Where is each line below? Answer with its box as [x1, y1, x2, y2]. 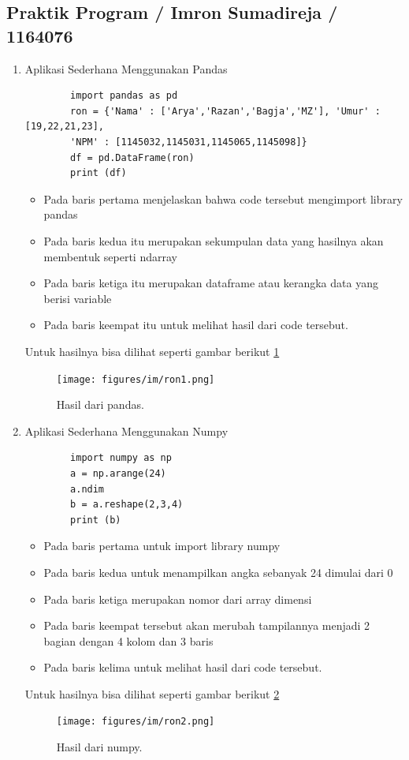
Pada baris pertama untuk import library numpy [43, 537, 281, 554]
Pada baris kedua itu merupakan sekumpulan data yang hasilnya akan [43, 232, 384, 249]
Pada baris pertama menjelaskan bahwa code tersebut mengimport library [43, 190, 403, 207]
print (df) [70, 167, 127, 179]
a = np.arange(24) [70, 467, 166, 479]
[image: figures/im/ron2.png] [56, 716, 215, 728]
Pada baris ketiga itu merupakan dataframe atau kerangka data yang [43, 275, 378, 291]
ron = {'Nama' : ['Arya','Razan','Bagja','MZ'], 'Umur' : [70, 105, 381, 117]
